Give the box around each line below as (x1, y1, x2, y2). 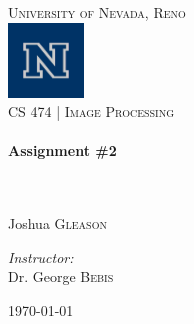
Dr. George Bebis (8, 266, 114, 287)
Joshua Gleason (8, 213, 107, 234)
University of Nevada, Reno (8, 2, 186, 22)
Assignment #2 (8, 140, 117, 161)
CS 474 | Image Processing (8, 101, 175, 122)
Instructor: (8, 246, 74, 267)
